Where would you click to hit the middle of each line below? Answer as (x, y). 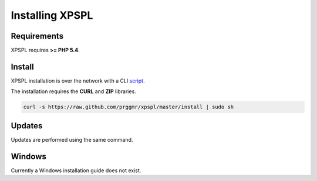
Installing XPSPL (52, 15)
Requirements (37, 36)
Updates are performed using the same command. (72, 139)
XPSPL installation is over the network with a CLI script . (78, 81)
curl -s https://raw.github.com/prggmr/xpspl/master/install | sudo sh (129, 107)
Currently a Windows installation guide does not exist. (76, 170)
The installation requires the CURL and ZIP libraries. (73, 91)
